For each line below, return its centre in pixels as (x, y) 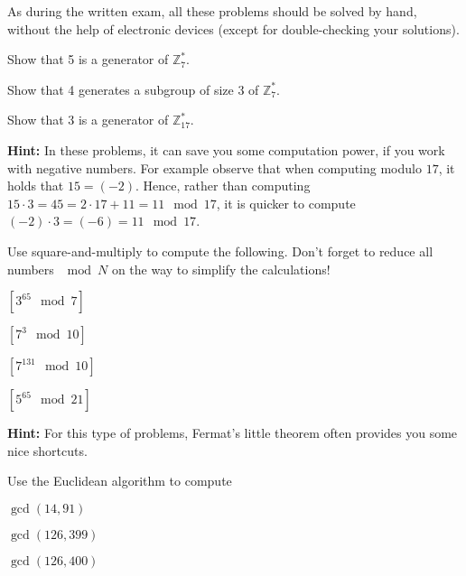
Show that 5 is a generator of (88, 59)
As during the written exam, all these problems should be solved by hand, (212, 11)
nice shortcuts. (47, 450)
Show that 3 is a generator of (88, 120)
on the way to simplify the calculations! (221, 269)
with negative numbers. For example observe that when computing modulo (214, 167)
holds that (36, 186)
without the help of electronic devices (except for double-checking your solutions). (233, 28)
